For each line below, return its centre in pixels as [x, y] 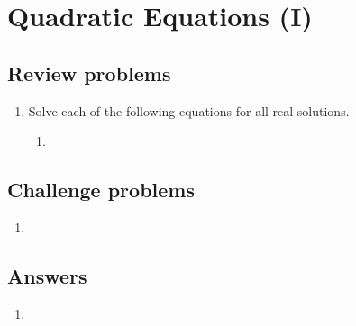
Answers [47, 275]
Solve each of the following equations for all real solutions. [189, 110]
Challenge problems [101, 190]
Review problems [89, 72]
